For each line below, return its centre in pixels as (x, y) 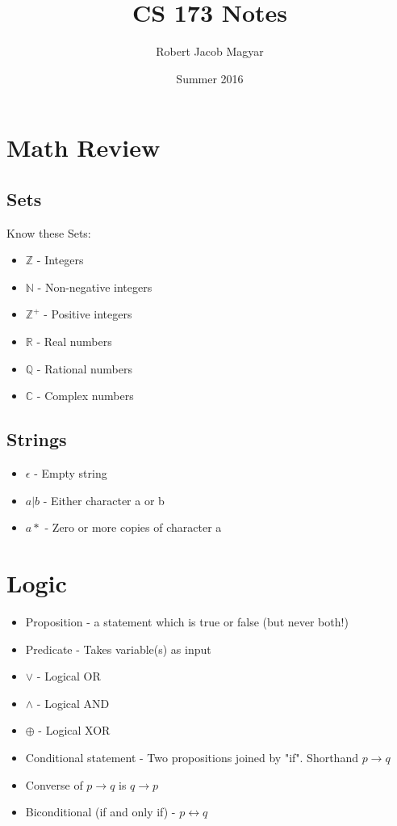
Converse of (54, 784)
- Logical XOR (74, 730)
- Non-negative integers (95, 287)
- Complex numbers (85, 396)
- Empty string (71, 473)
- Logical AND (73, 703)
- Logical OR (69, 676)
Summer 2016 (210, 78)
